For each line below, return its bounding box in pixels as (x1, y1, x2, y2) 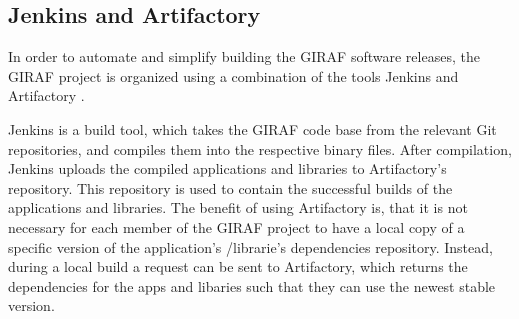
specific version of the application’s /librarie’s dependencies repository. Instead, (8, 236, 493, 257)
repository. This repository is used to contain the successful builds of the (8, 177, 453, 198)
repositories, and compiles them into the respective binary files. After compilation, (8, 138, 512, 159)
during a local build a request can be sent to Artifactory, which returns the (8, 256, 468, 277)
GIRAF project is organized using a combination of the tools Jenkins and (8, 65, 459, 86)
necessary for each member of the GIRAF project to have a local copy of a (8, 216, 465, 237)
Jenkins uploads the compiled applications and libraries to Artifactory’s (8, 158, 447, 179)
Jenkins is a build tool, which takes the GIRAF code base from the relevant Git (8, 118, 497, 139)
